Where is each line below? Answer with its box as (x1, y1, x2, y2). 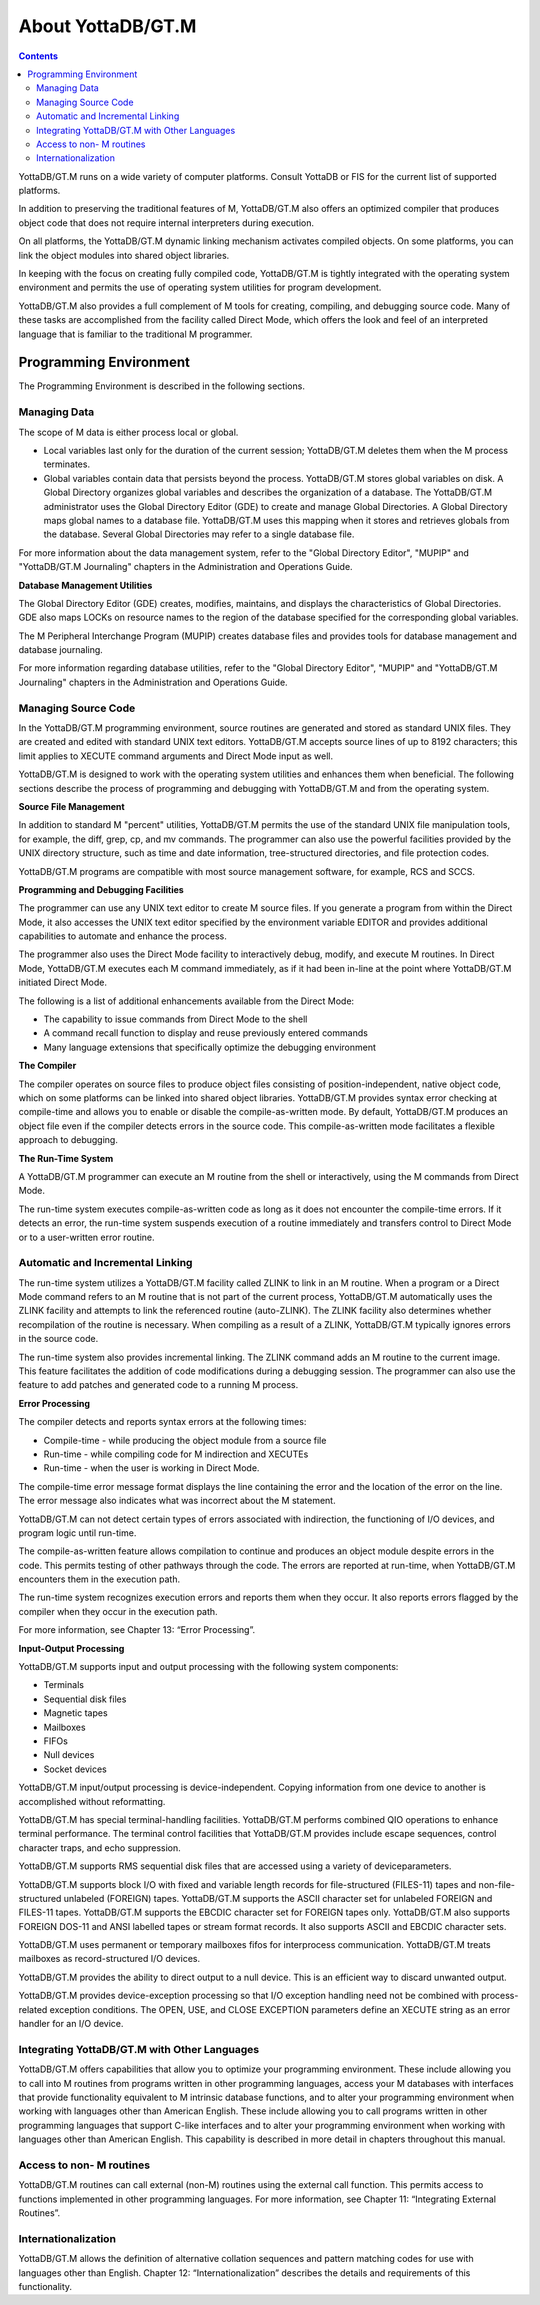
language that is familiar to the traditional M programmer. (18, 328, 253, 340)
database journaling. (18, 644, 104, 656)
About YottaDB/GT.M (18, 15, 197, 37)
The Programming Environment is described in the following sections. (18, 380, 305, 392)
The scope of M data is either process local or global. (18, 426, 239, 438)
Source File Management (18, 800, 125, 812)
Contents (18, 50, 59, 62)
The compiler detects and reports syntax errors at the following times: (18, 1416, 307, 1428)
